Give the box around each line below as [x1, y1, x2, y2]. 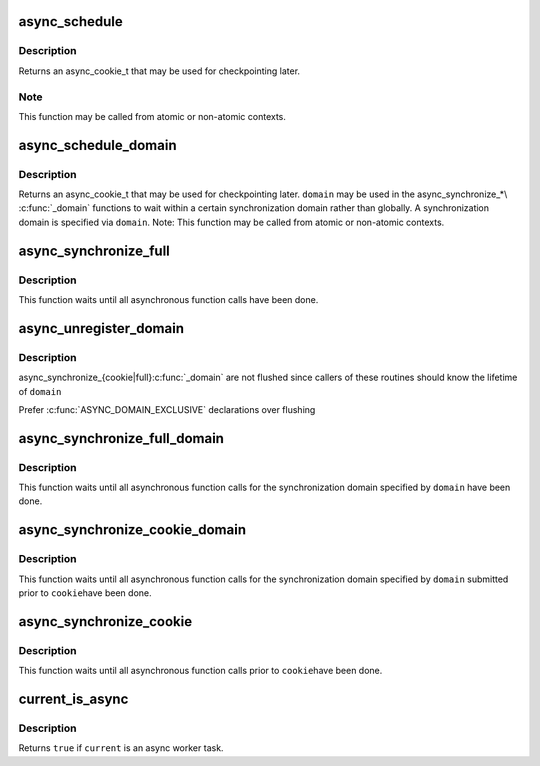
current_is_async [18, 691, 129, 707]
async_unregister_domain [18, 320, 185, 337]
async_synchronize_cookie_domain [18, 521, 247, 539]
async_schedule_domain [18, 136, 177, 154]
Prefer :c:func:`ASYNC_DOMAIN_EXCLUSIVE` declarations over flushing [18, 403, 316, 415]
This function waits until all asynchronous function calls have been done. [18, 294, 319, 305]
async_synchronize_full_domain [18, 430, 225, 447]
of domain [18, 385, 62, 397]
